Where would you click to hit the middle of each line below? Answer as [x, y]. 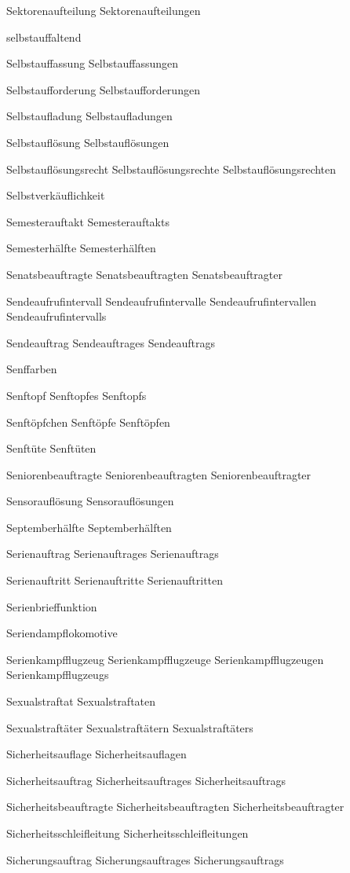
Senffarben [32, 369]
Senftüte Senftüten [51, 448]
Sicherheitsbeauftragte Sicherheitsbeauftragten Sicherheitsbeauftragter [175, 807]
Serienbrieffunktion [52, 606]
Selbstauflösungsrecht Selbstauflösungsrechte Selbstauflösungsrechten [171, 169]
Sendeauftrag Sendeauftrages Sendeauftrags [111, 342]
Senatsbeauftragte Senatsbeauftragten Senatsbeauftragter [145, 274]
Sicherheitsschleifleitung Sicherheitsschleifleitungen [128, 833]
